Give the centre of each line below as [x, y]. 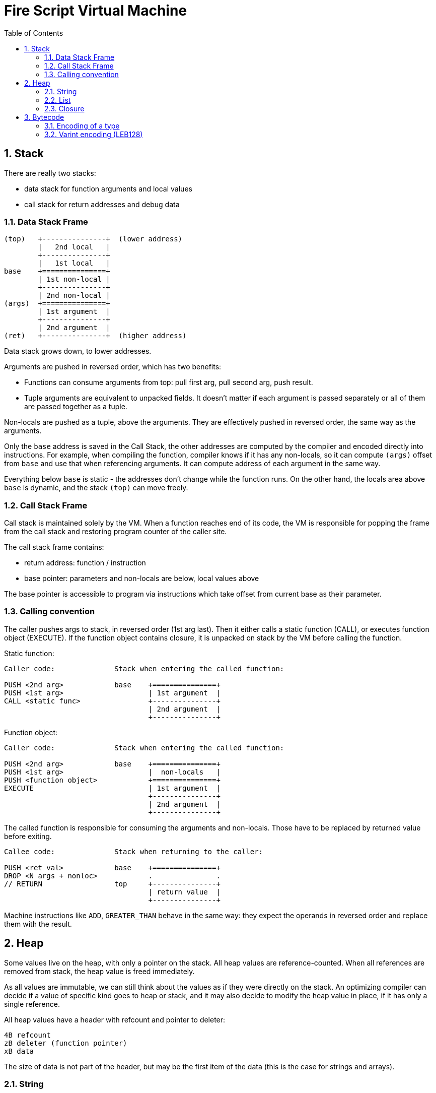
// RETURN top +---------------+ [112, 884]
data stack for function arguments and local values [108, 188]
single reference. [32, 1004]
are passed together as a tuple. [76, 407]
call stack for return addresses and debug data [102, 204]
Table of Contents [34, 33]
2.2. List [58, 100]
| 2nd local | [74, 247]
